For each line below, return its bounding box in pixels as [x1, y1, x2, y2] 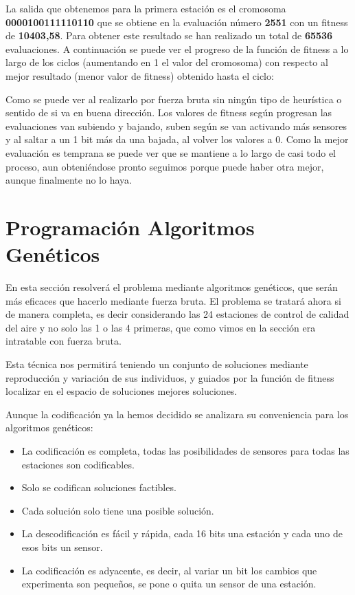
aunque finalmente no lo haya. [5, 173, 132, 187]
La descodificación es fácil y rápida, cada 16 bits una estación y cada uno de [21, 526, 343, 541]
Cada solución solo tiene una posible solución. [21, 503, 214, 517]
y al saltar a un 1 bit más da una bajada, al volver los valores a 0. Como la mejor [5, 132, 349, 147]
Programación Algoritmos [5, 213, 255, 241]
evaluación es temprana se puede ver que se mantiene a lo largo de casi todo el [5, 145, 336, 160]
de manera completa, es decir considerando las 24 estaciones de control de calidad [5, 307, 350, 321]
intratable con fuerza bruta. [5, 334, 122, 348]
